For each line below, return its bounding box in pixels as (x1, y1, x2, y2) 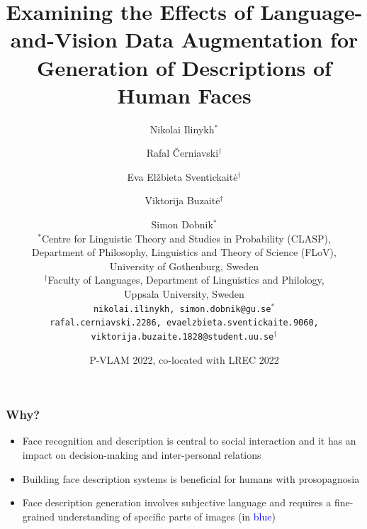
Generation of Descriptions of (37, 52, 332, 82)
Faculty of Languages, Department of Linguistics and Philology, (47, 272, 324, 287)
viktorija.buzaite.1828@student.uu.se (91, 331, 274, 342)
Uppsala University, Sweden (124, 286, 244, 301)
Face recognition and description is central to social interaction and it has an (22, 433, 356, 448)
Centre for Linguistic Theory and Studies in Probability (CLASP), (41, 230, 331, 245)
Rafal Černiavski (146, 145, 219, 160)
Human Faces (117, 80, 252, 109)
